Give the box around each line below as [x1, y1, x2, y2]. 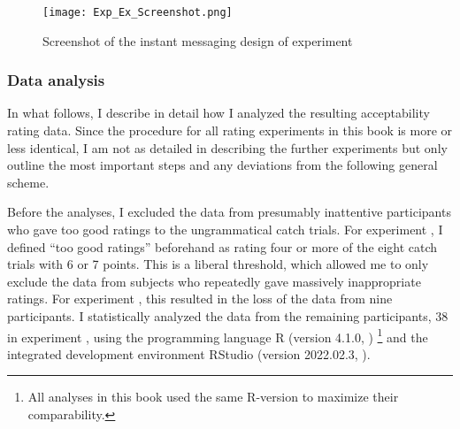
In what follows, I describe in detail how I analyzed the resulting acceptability [7, 103, 430, 122]
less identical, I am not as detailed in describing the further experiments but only [7, 138, 448, 157]
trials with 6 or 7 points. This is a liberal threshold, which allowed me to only [7, 255, 429, 273]
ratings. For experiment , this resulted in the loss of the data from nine [7, 289, 393, 308]
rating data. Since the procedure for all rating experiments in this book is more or [7, 121, 453, 140]
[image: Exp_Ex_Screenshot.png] [42, 6, 233, 19]
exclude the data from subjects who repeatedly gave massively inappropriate [7, 272, 421, 290]
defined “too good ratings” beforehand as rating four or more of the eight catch [7, 237, 438, 256]
